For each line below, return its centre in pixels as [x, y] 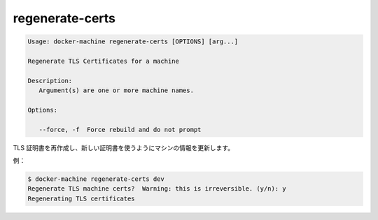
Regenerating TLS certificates [82, 198]
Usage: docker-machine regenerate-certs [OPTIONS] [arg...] [133, 42]
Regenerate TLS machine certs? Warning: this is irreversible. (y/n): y [157, 189]
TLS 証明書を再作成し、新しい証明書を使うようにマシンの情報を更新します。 [124, 147]
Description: [50, 81]
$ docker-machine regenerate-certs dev [96, 179]
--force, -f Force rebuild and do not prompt [120, 130]
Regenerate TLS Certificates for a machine [104, 61]
